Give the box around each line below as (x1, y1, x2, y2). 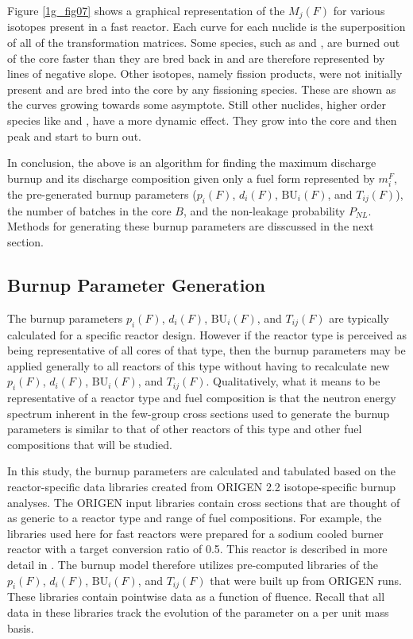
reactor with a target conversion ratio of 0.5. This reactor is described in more (7, 540, 388, 557)
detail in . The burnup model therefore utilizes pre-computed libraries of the (7, 556, 379, 573)
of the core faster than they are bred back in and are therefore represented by (7, 49, 385, 66)
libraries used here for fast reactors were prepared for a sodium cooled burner (7, 525, 384, 541)
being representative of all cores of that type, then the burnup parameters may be (7, 342, 406, 358)
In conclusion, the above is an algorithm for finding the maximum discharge (7, 154, 376, 171)
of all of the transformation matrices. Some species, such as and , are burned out (7, 34, 400, 51)
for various (333, 2, 385, 18)
